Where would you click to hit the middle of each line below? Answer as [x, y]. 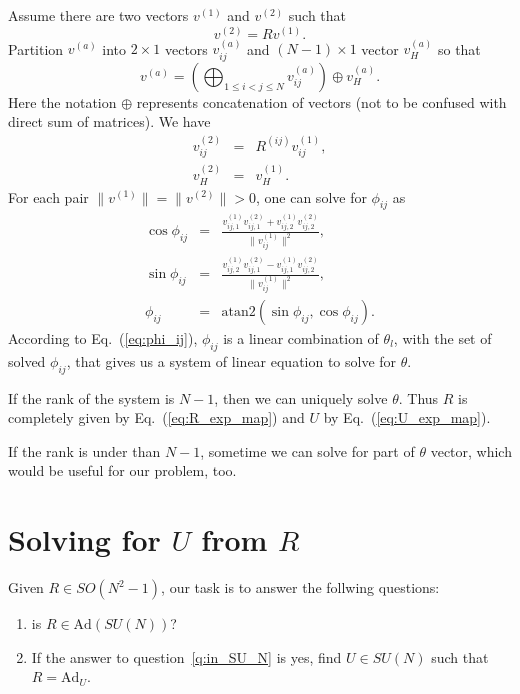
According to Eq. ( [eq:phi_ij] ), [103, 337]
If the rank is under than [84, 450]
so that [459, 48]
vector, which [471, 450]
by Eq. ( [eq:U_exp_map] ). [407, 417]
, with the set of [442, 337]
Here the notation [62, 101]
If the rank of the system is [91, 397]
